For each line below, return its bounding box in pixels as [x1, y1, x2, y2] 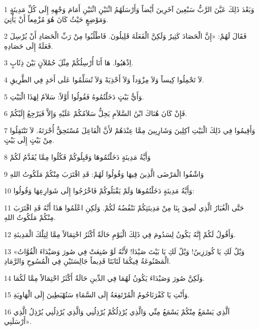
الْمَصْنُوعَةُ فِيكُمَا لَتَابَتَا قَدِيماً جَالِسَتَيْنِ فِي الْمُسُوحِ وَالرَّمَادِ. [4, 256, 171, 266]
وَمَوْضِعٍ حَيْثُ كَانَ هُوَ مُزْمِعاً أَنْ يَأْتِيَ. [4, 14, 108, 24]
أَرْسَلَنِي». [4, 316, 32, 326]
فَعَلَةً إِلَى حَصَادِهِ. [4, 40, 53, 51]
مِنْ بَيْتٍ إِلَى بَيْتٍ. [4, 135, 54, 145]
